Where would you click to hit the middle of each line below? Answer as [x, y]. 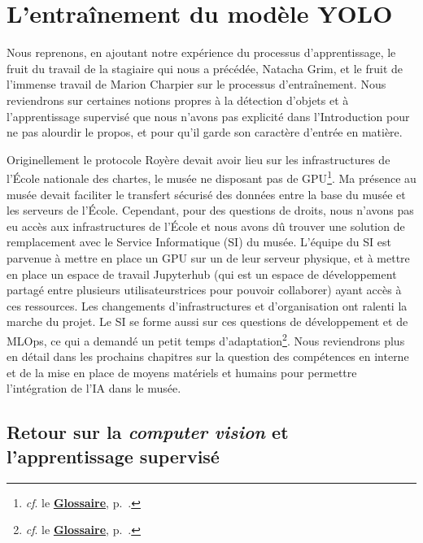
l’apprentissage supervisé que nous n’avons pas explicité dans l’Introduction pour [208, 116]
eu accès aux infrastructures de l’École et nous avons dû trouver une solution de [206, 226]
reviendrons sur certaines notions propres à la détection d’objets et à [178, 100]
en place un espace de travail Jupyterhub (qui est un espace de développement [202, 274]
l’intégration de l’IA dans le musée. [94, 388]
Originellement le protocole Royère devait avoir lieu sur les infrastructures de [198, 159]
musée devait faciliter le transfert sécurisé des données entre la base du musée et [206, 194]
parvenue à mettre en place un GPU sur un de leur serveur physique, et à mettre [208, 257]
